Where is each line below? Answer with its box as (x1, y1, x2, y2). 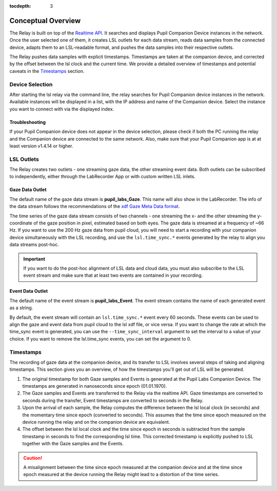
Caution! (23, 455, 43, 461)
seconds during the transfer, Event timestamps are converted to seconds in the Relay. (22, 397, 204, 403)
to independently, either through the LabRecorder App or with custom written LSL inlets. (9, 174, 196, 180)
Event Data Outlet (9, 288, 48, 294)
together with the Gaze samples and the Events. (22, 441, 124, 447)
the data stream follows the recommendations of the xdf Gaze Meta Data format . (9, 203, 180, 210)
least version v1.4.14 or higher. (9, 143, 74, 149)
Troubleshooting (9, 119, 46, 125)
